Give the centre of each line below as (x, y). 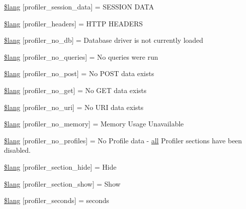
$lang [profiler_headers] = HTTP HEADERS (74, 23)
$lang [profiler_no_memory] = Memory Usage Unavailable (94, 124)
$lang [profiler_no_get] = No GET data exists (75, 90)
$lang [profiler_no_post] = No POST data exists (79, 73)
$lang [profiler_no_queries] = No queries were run (81, 56)
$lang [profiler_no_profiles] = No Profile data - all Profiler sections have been (123, 140)
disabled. (17, 150)
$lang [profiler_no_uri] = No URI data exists (74, 107)
